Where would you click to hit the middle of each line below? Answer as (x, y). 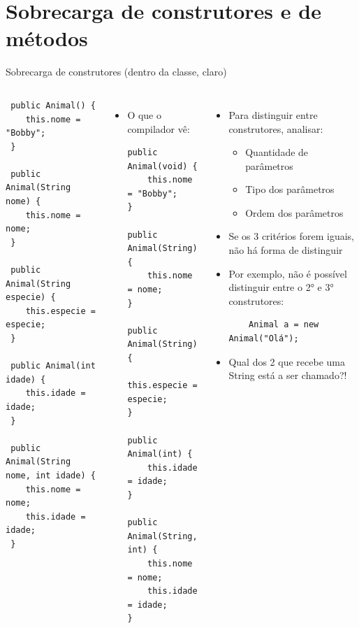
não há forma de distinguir (286, 250)
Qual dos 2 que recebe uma (287, 361)
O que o (144, 114)
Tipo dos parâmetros (290, 189)
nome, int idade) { (51, 475)
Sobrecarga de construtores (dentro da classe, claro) (116, 72)
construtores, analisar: (276, 128)
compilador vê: (159, 128)
